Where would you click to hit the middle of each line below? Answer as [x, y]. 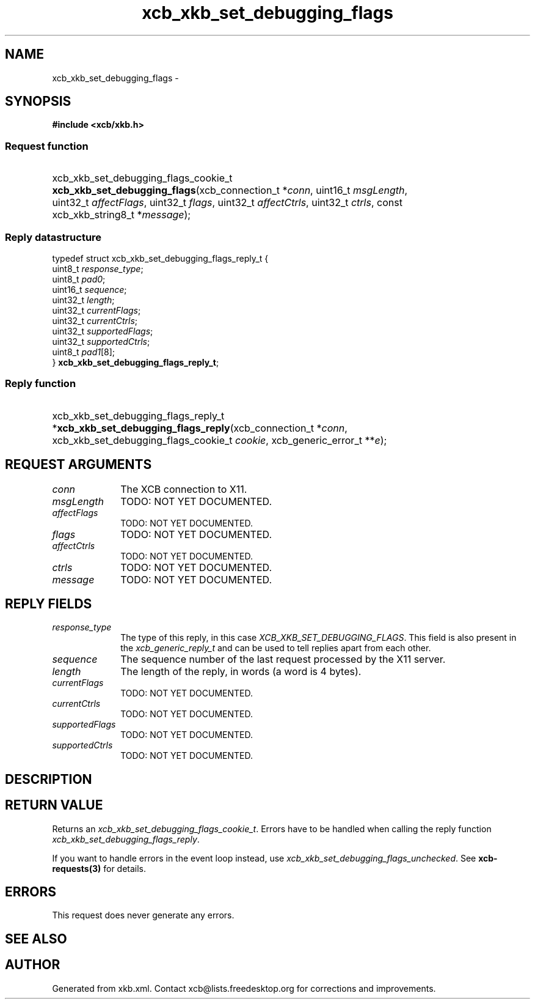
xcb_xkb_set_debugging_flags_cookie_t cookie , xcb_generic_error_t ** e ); [220, 440]
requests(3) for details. [99, 868]
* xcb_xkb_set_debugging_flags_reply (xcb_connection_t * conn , [200, 428]
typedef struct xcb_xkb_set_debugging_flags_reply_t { [160, 258]
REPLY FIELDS [49, 604]
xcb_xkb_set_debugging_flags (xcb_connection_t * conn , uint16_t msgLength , [230, 190]
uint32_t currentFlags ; [96, 310]
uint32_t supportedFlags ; [103, 331]
